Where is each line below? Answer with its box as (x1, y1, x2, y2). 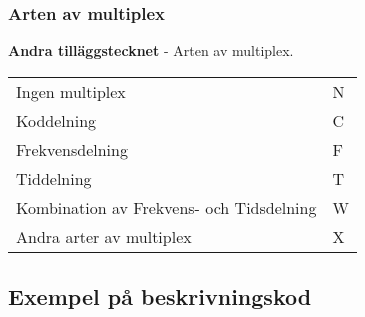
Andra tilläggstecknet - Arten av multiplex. (8, 40, 294, 61)
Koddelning (16, 108, 97, 132)
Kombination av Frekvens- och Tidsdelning (16, 195, 317, 219)
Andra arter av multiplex (16, 224, 192, 248)
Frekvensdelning (16, 137, 128, 161)
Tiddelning (16, 166, 92, 190)
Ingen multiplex (16, 79, 126, 103)
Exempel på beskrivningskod (8, 281, 312, 312)
